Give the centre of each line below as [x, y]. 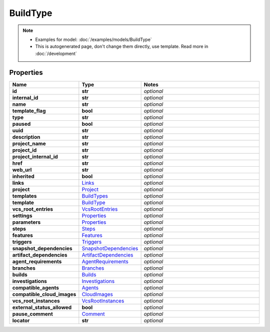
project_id [24, 150]
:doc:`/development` [56, 53]
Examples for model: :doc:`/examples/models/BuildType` [93, 39]
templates [24, 196]
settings [22, 216]
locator [21, 321]
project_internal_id [35, 156]
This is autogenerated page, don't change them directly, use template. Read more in [122, 46]
